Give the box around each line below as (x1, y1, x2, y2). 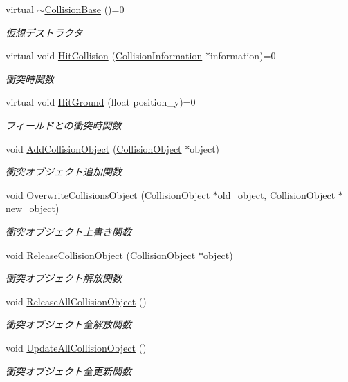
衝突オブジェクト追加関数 (6, 164, 122, 179)
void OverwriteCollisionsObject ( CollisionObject (6, 187, 210, 202)
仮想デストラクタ (6, 25, 83, 39)
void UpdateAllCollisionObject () (6, 340, 147, 354)
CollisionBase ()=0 (44, 2, 125, 16)
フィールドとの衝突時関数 (6, 117, 122, 132)
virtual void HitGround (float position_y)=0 (6, 95, 196, 109)
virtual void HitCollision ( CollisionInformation (6, 48, 203, 63)
